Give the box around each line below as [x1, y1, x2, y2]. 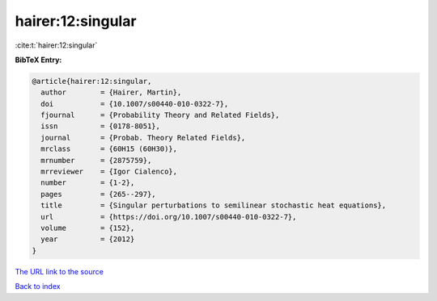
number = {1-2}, [40, 178, 135, 187]
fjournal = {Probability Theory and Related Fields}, [40, 111, 280, 120]
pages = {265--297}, [40, 190, 157, 199]
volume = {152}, [40, 224, 135, 232]
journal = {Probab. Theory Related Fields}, [40, 133, 246, 142]
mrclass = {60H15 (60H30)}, [40, 144, 178, 153]
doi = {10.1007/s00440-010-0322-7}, [40, 99, 229, 108]
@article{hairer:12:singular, [32, 77, 152, 86]
